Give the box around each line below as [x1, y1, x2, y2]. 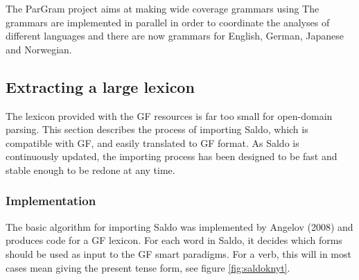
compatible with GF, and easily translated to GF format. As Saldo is [6, 135, 299, 150]
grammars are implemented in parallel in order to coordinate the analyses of [6, 15, 330, 29]
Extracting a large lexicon [6, 76, 195, 97]
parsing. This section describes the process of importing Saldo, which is [6, 122, 308, 137]
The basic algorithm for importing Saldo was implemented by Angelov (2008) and [6, 219, 353, 234]
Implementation [6, 192, 96, 209]
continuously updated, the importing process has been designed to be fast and [6, 149, 338, 164]
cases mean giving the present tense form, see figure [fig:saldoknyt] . [6, 260, 290, 274]
